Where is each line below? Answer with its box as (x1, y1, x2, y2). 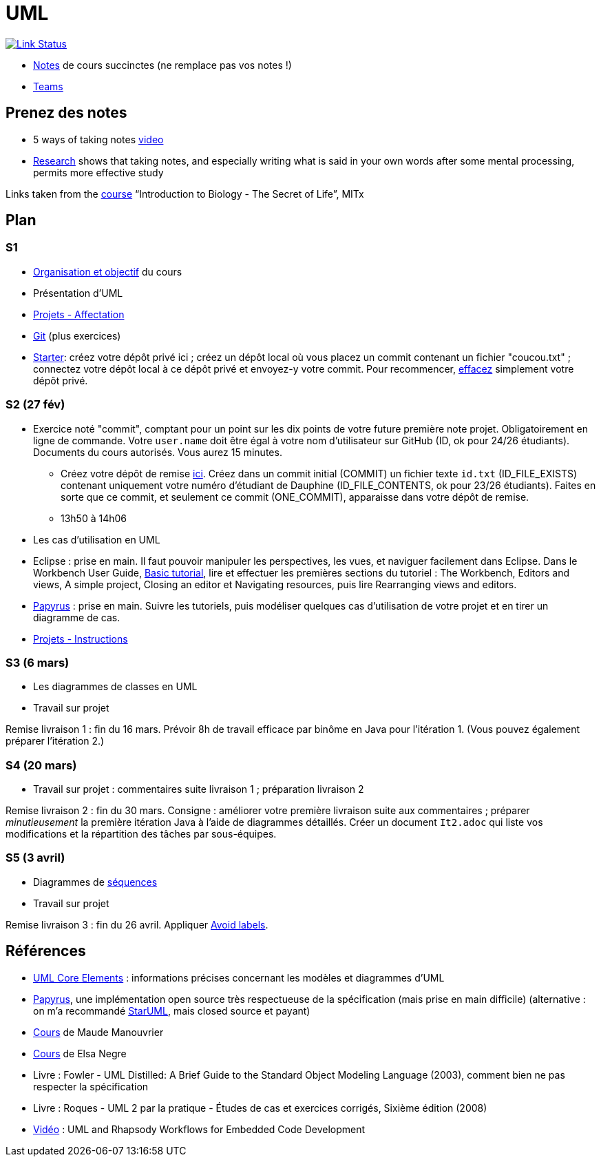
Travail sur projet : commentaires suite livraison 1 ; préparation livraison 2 (33, 783, 364, 796)
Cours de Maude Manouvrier (33, 1026, 164, 1038)
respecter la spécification (33, 1080, 149, 1092)
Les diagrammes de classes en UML (33, 681, 198, 693)
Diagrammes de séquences (33, 875, 158, 888)
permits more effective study (33, 166, 164, 178)
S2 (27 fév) (6, 397, 65, 412)
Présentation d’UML (33, 287, 123, 299)
